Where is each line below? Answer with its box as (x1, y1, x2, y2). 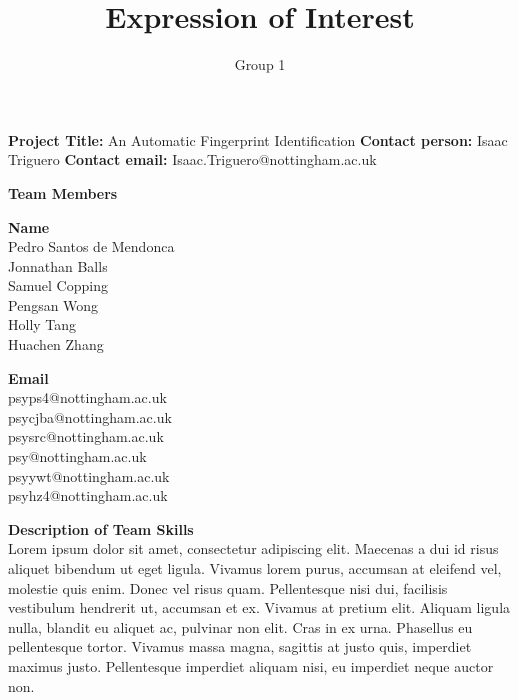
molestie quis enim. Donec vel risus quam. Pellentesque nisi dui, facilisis (8, 577, 448, 598)
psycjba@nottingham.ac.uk (8, 406, 172, 427)
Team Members (8, 182, 118, 203)
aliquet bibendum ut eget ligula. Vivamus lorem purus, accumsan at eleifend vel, (8, 558, 502, 578)
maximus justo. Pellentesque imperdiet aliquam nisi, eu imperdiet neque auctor (8, 655, 494, 676)
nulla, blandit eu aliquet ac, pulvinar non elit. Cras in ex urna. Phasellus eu (8, 616, 473, 637)
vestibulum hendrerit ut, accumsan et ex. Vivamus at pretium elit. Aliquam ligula (8, 597, 511, 618)
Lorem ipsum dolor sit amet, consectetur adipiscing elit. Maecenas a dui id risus (8, 538, 499, 559)
